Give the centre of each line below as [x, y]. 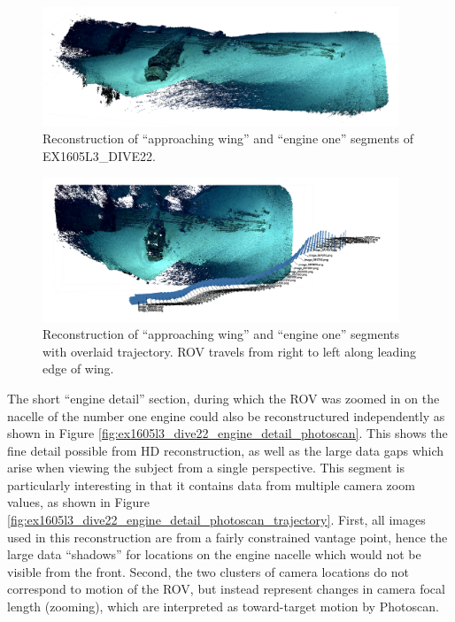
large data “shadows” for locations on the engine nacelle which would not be [214, 554]
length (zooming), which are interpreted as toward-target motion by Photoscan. [223, 607]
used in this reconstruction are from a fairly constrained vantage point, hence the [227, 537]
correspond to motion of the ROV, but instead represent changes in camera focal [226, 589]
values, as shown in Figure [79, 502]
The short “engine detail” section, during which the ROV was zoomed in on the [224, 398]
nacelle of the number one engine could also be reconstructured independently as [226, 415]
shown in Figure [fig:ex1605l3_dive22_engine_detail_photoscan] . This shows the [227, 433]
